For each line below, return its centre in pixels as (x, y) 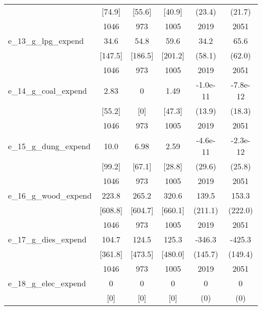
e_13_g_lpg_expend (46, 41)
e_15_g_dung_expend (49, 146)
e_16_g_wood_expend (50, 195)
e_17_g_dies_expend (47, 239)
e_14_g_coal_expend (48, 90)
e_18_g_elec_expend (47, 283)
